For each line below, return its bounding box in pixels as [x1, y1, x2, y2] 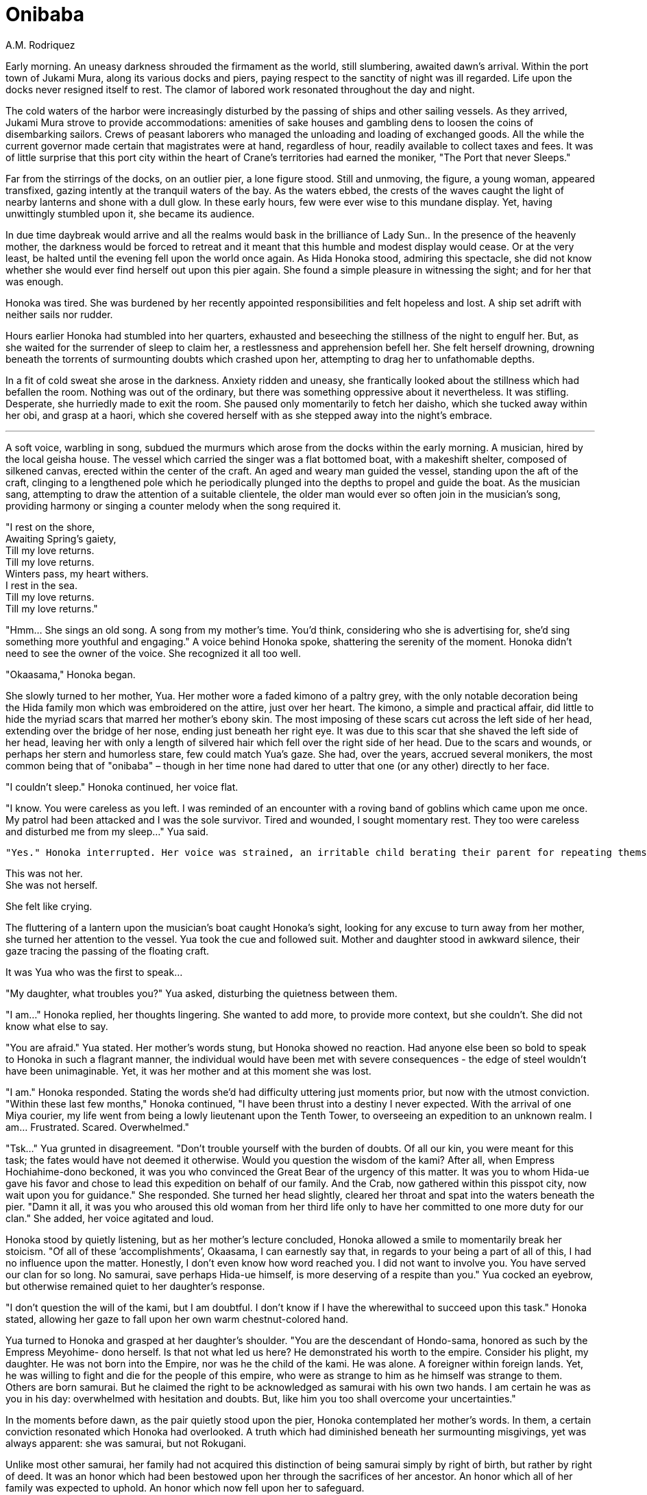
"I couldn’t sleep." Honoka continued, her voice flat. [5, 780, 239, 793]
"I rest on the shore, [5, 521, 95, 533]
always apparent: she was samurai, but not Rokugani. [5, 1437, 247, 1449]
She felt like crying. [5, 900, 93, 912]
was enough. [5, 275, 64, 287]
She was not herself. [5, 878, 98, 891]
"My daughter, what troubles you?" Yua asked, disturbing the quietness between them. [5, 987, 398, 999]
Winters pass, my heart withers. [5, 567, 149, 579]
